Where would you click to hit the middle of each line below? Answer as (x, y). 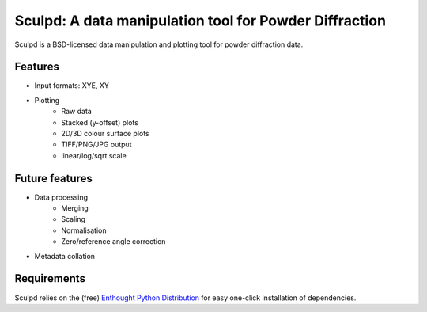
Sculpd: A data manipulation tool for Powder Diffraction (200, 21)
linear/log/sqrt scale (94, 155)
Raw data (77, 112)
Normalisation (84, 230)
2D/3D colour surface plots (105, 134)
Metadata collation (64, 256)
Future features (53, 178)
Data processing (61, 197)
